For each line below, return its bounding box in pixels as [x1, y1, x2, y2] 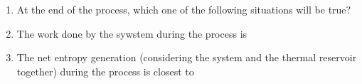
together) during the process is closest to [16, 63, 194, 78]
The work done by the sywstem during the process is [16, 26, 247, 41]
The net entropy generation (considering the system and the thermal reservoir [16, 50, 357, 65]
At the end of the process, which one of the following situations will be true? [16, 2, 351, 16]
